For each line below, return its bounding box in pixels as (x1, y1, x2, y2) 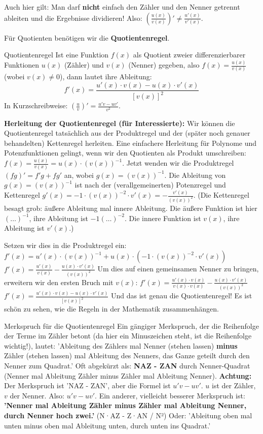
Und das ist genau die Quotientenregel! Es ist (110, 290, 252, 301)
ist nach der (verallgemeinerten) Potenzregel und (74, 179, 226, 190)
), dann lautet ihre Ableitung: (60, 71, 152, 82)
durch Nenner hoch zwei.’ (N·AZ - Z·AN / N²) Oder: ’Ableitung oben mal (4, 410, 252, 421)
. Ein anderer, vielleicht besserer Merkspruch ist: (95, 390, 245, 400)
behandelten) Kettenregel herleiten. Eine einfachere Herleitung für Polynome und (4, 137, 257, 148)
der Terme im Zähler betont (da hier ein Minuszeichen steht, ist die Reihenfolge (4, 330, 252, 341)
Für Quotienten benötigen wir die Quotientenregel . (4, 32, 170, 43)
